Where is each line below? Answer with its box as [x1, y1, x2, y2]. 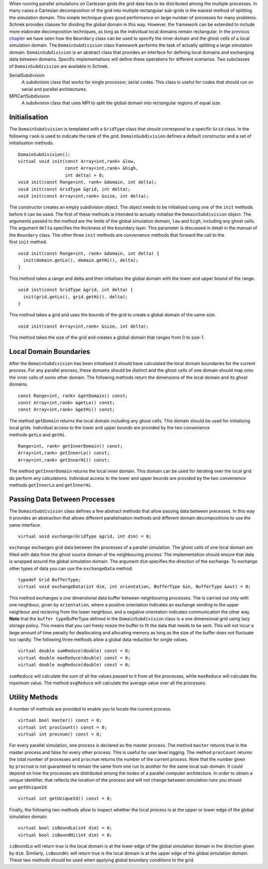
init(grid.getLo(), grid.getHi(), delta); [23, 294, 129, 300]
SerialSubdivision [9, 72, 45, 78]
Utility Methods [9, 693, 58, 701]
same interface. [9, 522, 42, 528]
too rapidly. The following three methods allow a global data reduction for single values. [9, 637, 189, 643]
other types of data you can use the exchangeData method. [9, 565, 134, 571]
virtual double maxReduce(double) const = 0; [18, 655, 131, 661]
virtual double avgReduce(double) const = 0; [18, 662, 131, 668]
